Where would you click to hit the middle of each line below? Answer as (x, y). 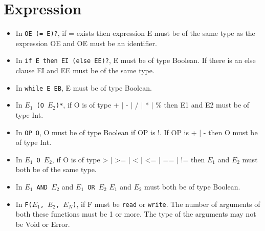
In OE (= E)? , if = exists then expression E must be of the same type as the (135, 33)
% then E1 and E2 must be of (203, 105)
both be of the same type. (56, 169)
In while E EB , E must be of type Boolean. (84, 87)
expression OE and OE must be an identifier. (86, 43)
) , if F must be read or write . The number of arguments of (167, 204)
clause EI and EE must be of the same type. (85, 70)
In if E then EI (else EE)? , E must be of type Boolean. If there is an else (136, 60)
